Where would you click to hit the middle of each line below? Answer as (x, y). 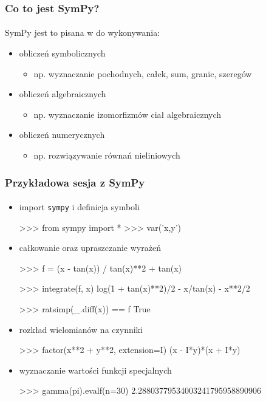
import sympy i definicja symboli (79, 207)
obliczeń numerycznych (62, 135)
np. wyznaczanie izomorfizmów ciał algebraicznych (128, 114)
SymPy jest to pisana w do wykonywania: (83, 33)
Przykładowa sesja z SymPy (75, 182)
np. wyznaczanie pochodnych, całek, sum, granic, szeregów (143, 73)
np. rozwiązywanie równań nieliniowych (107, 155)
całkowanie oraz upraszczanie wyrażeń (90, 248)
